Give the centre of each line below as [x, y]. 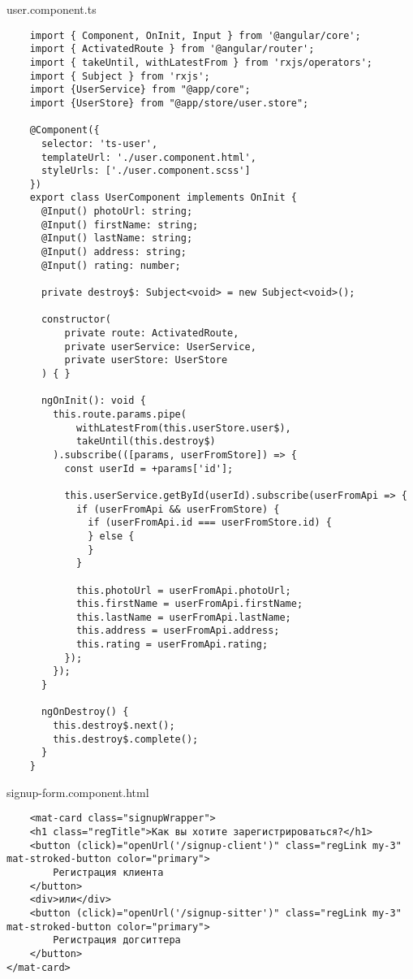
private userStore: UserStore [146, 360]
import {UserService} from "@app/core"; [140, 90]
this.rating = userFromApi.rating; [172, 645]
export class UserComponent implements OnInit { [163, 198]
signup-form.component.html [78, 792]
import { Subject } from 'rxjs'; [120, 76]
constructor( [76, 320]
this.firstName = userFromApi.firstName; [189, 604]
